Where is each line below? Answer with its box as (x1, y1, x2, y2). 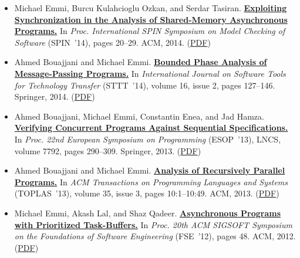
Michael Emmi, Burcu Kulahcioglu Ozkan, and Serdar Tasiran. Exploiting (14, 2, 287, 13)
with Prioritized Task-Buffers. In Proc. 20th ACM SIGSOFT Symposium (14, 218, 292, 230)
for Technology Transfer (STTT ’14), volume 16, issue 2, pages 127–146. (14, 79, 275, 91)
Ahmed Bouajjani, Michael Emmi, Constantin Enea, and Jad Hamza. (14, 110, 264, 122)
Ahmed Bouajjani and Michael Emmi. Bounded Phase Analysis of (14, 56, 267, 68)
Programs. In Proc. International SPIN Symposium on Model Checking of (14, 25, 285, 37)
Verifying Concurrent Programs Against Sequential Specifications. (14, 121, 288, 134)
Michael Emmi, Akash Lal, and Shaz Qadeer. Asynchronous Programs (14, 206, 281, 219)
